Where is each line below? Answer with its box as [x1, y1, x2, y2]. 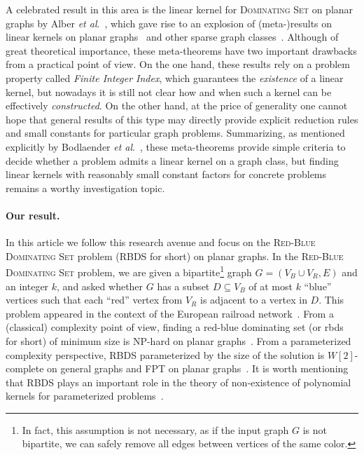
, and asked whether [57, 278, 143, 293]
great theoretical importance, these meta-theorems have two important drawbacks [6, 43, 357, 57]
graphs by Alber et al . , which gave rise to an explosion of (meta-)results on [6, 15, 332, 30]
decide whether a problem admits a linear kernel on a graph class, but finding [6, 153, 339, 168]
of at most [248, 278, 293, 293]
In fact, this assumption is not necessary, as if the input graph [22, 422, 289, 437]
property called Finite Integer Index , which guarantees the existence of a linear [6, 70, 344, 85]
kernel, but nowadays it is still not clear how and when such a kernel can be [6, 84, 332, 99]
